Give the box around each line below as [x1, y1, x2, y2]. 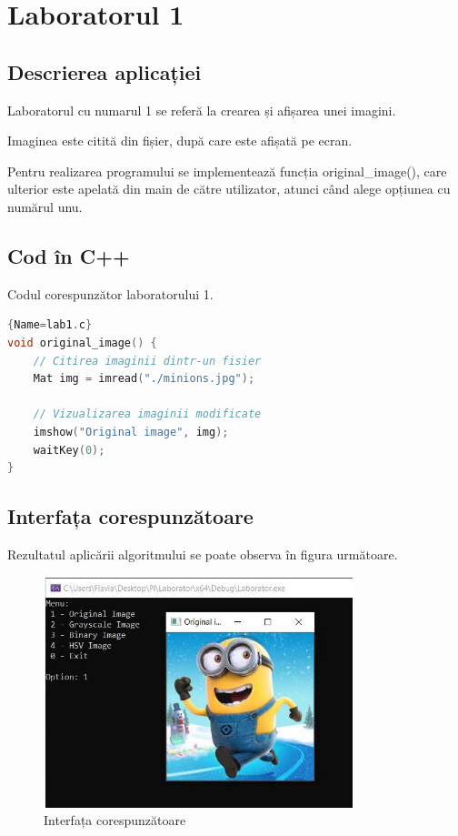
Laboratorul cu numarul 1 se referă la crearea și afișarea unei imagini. [7, 100, 396, 119]
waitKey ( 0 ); [33, 443, 105, 457]
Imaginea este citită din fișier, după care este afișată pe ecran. [7, 131, 353, 150]
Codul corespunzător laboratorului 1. [7, 284, 214, 303]
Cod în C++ [7, 241, 130, 269]
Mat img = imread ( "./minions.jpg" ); [33, 372, 255, 386]
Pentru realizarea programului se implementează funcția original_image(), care [7, 161, 447, 180]
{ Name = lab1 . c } [7, 318, 93, 332]
